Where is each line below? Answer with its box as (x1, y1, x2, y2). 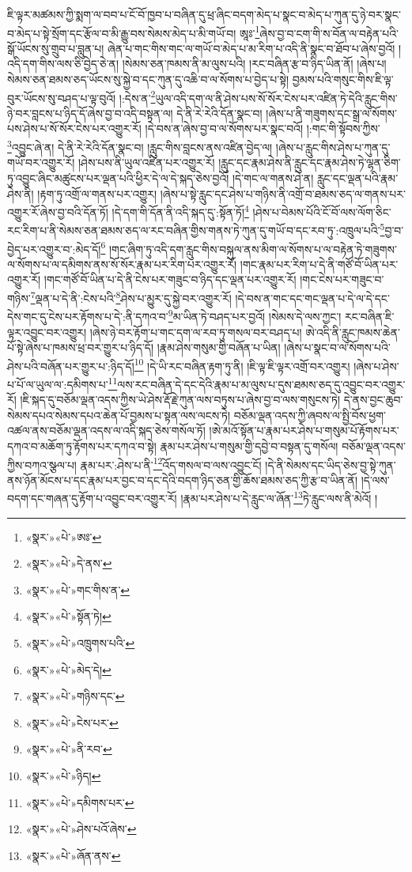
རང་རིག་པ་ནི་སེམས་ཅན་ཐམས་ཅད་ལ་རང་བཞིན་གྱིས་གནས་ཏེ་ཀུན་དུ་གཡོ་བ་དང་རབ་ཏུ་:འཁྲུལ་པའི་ (7, 222, 380, 238)
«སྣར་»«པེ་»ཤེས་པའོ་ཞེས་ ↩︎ (25, 821, 137, 837)
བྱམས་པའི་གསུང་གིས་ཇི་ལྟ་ (292, 71, 394, 88)
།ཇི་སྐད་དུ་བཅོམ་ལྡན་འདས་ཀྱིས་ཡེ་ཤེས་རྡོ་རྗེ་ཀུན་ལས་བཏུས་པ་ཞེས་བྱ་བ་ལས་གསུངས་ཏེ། (20, 391, 341, 408)
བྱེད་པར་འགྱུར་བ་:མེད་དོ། (7, 240, 101, 257)
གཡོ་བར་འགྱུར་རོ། (7, 154, 75, 171)
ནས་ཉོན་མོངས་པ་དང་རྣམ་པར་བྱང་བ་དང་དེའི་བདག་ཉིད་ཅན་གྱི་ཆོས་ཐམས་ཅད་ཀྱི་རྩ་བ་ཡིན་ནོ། (7, 471, 358, 488)
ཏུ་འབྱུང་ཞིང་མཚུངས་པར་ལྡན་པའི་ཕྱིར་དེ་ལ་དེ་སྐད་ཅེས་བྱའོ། (7, 169, 229, 186)
